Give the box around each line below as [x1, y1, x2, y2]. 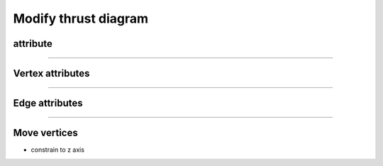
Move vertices [13, 127, 78, 139]
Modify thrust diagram [13, 11, 149, 26]
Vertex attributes [13, 67, 90, 79]
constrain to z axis [30, 145, 85, 154]
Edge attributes [13, 97, 83, 109]
